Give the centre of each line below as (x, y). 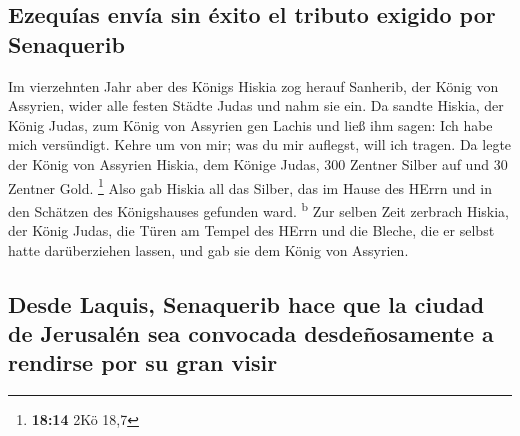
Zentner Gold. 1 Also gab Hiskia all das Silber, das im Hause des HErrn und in (250, 186)
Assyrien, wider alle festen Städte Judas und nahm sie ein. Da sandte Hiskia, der (256, 105)
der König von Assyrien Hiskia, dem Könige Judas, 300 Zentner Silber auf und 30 (258, 163)
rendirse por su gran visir (143, 362)
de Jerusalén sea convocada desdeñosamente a (251, 333)
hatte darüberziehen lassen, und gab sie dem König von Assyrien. (208, 249)
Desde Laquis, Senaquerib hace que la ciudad (246, 303)
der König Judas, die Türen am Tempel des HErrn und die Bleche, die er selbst (251, 230)
